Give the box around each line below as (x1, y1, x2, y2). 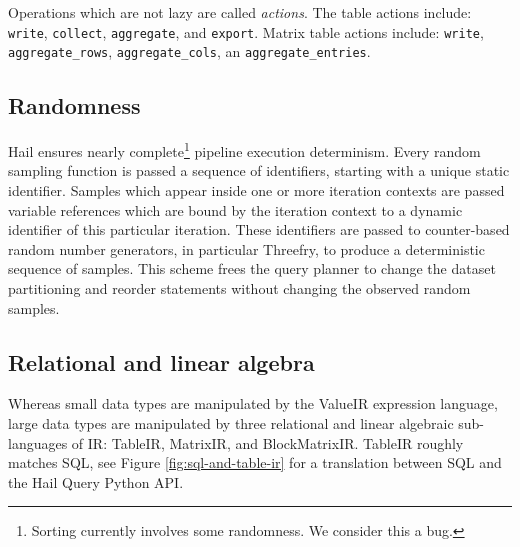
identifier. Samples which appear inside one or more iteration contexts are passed (8, 179, 505, 200)
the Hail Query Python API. (8, 471, 184, 492)
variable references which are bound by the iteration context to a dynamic (8, 199, 463, 220)
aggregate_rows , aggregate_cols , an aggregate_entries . (8, 41, 371, 62)
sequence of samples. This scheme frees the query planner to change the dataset (8, 258, 496, 279)
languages (8, 432, 68, 453)
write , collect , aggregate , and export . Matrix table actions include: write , (8, 21, 484, 42)
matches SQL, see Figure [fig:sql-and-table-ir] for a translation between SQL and (8, 452, 502, 473)
